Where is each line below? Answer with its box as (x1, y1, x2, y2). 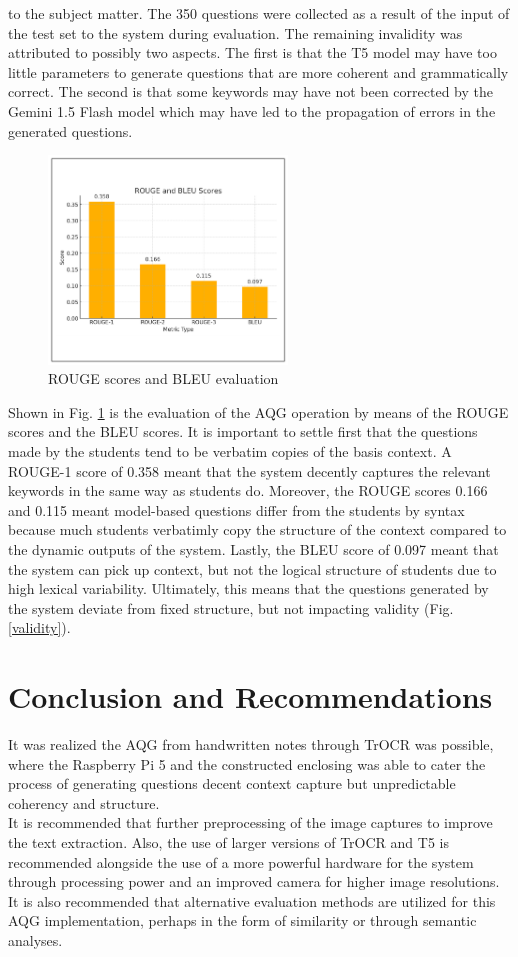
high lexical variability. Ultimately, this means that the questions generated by (8, 578, 489, 599)
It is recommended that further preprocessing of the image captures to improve (8, 812, 493, 833)
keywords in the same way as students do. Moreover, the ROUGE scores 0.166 (8, 480, 488, 501)
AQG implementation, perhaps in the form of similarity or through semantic (8, 910, 477, 931)
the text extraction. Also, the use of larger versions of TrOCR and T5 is (8, 832, 449, 853)
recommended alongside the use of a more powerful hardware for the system (8, 851, 474, 872)
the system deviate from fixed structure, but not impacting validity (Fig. (8, 597, 454, 618)
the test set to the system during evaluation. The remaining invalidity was (8, 22, 463, 43)
